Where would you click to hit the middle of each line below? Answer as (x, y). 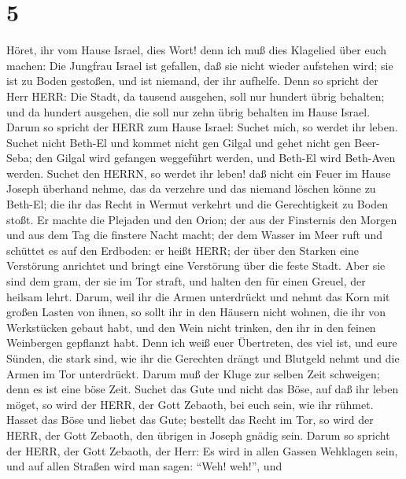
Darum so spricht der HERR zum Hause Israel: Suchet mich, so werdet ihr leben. (202, 127)
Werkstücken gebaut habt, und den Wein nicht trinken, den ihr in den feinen (191, 327)
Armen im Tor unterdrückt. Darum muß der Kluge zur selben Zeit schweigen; (193, 373)
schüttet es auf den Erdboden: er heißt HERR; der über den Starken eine (183, 250)
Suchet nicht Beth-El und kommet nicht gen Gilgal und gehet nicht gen (179, 142)
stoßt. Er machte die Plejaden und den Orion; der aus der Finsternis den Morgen (202, 219)
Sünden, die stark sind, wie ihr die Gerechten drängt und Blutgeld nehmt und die (203, 358)
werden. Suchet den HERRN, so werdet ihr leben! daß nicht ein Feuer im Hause (199, 173)
